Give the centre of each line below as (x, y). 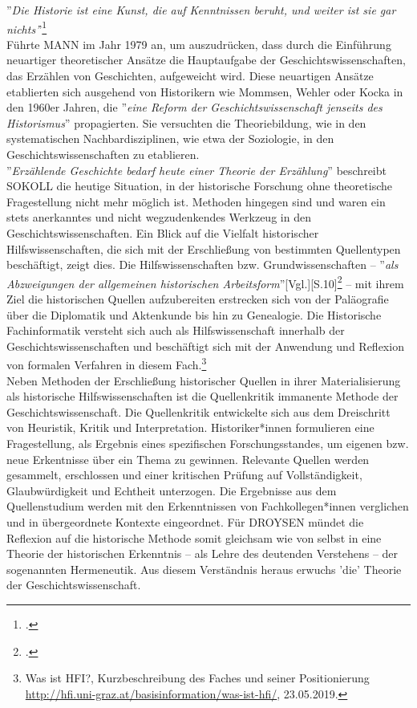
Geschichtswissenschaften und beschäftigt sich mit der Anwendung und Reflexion (205, 346)
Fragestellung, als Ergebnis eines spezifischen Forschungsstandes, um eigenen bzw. (208, 443)
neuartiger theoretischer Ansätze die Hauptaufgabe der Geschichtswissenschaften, (206, 60)
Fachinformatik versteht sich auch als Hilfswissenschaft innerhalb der (176, 330)
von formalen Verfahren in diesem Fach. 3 (107, 364)
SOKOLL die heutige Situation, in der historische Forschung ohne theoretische (199, 186)
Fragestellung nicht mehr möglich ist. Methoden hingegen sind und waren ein (196, 201)
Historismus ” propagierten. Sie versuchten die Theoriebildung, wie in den (186, 122)
